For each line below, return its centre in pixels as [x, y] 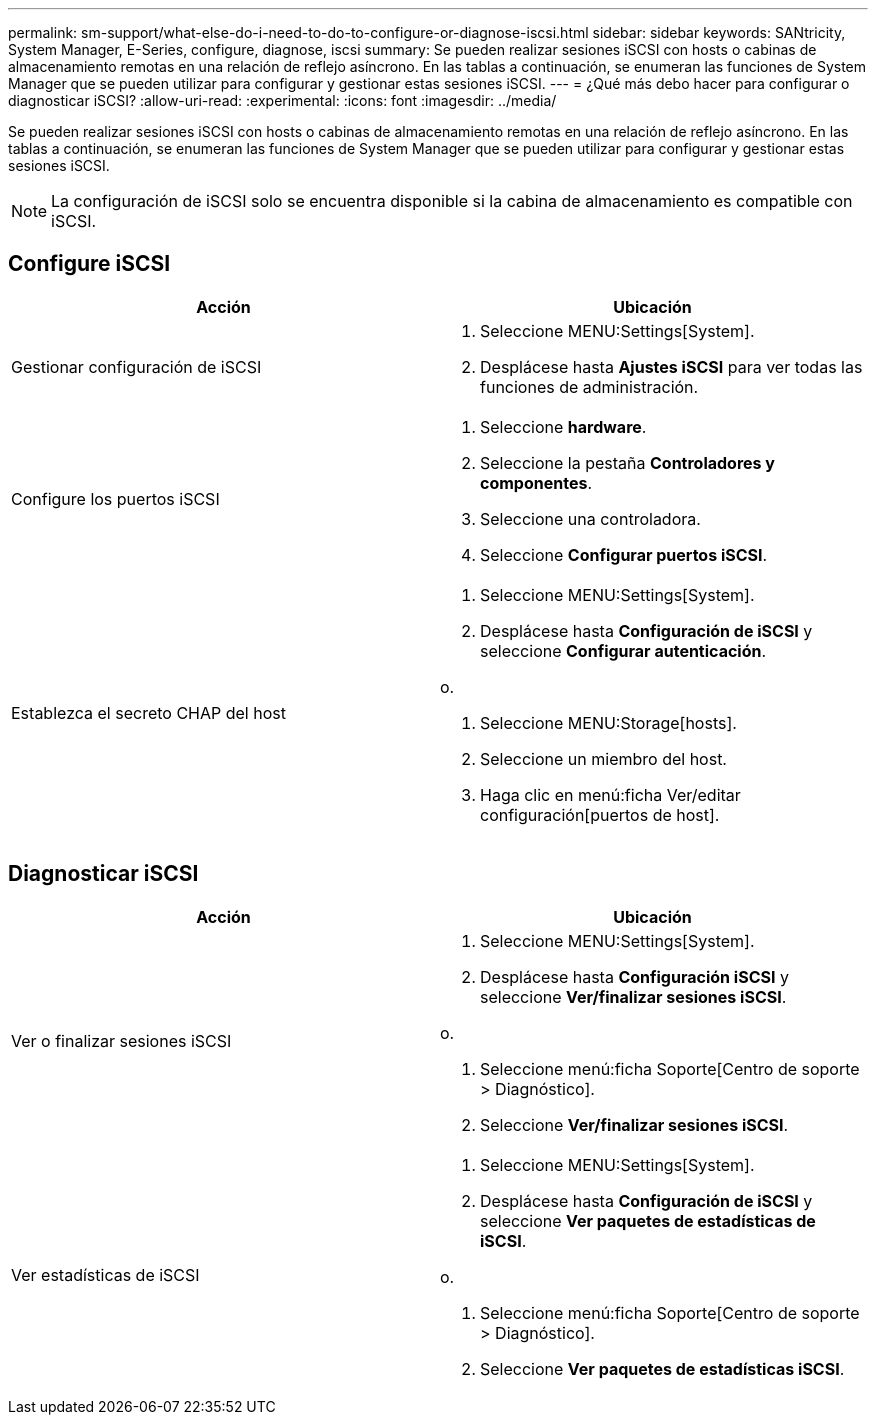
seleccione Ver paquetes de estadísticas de [648, 1220]
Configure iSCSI [89, 264]
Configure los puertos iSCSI [115, 498]
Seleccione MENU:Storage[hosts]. [608, 722]
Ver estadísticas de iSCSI [105, 1274]
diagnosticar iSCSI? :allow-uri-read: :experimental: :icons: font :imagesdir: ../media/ [282, 100]
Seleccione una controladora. [590, 518]
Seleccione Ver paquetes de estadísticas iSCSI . [662, 1368]
